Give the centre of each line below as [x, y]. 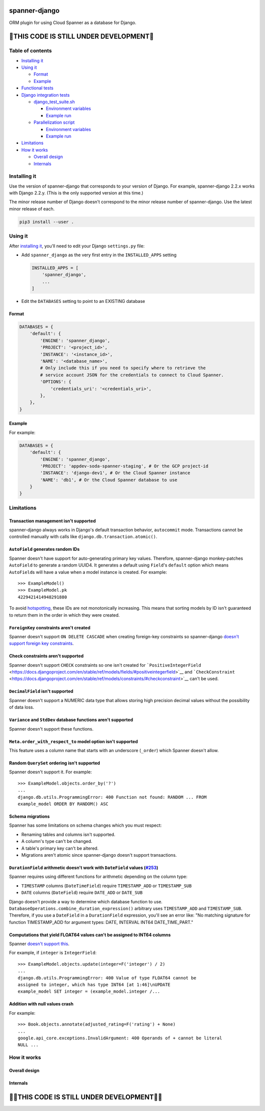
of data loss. [22, 707]
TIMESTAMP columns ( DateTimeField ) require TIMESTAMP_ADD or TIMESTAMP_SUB [106, 886]
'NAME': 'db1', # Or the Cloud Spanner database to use [109, 480]
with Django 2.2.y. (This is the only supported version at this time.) [76, 193]
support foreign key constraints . [41, 644]
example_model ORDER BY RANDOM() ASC [63, 804]
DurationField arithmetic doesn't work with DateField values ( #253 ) [84, 867]
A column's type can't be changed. [57, 841]
